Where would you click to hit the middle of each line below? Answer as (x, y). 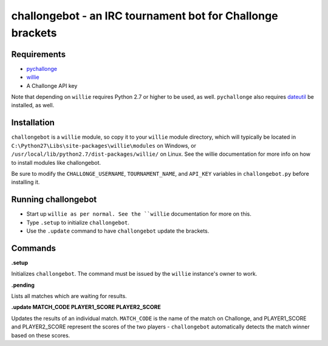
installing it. (26, 182)
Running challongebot (54, 200)
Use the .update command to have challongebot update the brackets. (118, 231)
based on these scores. (41, 335)
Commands (34, 248)
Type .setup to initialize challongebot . (78, 222)
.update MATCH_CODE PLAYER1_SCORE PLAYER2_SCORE (86, 307)
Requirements (39, 54)
